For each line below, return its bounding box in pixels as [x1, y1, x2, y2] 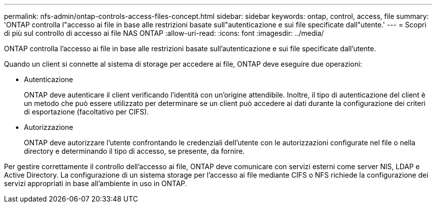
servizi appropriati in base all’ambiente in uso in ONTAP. [4, 179, 187, 188]
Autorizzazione [24, 123, 73, 131]
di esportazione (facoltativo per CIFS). [24, 107, 149, 116]
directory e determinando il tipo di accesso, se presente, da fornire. [24, 147, 245, 155]
